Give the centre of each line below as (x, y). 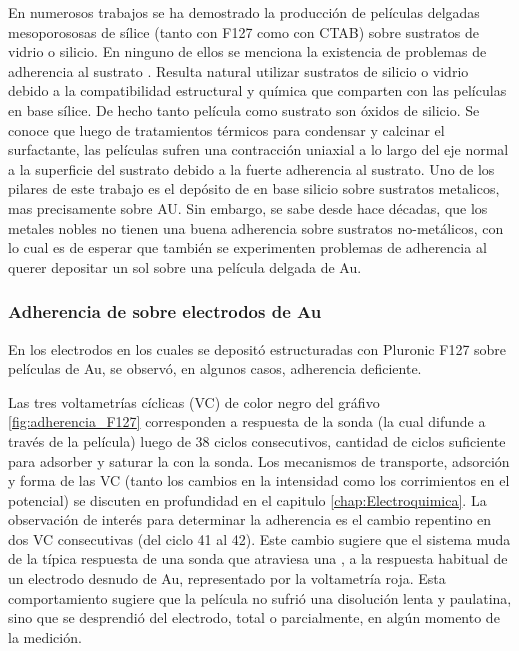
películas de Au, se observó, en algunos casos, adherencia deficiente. (215, 368)
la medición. (45, 636)
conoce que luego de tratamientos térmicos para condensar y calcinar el (226, 129)
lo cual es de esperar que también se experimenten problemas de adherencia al (247, 247)
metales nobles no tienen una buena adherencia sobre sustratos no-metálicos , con (256, 227)
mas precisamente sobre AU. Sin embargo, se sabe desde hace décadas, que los (248, 207)
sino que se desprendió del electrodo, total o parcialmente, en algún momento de (254, 617)
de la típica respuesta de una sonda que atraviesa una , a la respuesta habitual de (258, 558)
